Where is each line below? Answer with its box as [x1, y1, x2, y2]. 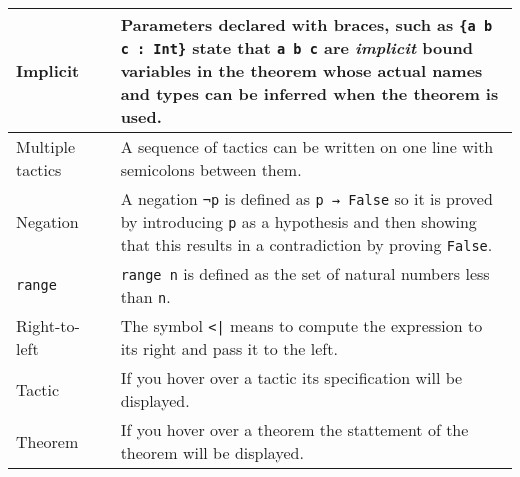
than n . [120, 285, 171, 308]
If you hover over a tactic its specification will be [120, 366, 463, 389]
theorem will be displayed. [120, 441, 304, 464]
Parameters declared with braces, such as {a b [120, 13, 493, 36]
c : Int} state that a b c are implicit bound [120, 36, 473, 59]
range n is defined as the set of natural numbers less [120, 262, 490, 285]
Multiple [16, 135, 76, 158]
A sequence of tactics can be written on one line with [120, 135, 494, 158]
